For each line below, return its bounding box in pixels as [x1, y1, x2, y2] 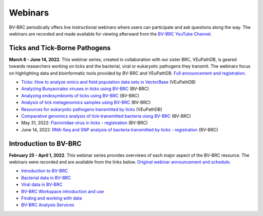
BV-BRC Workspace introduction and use [21, 188, 104, 194]
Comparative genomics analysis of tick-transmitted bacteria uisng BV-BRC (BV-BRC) [21, 113, 191, 119]
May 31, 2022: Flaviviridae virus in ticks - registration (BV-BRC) [21, 120, 148, 126]
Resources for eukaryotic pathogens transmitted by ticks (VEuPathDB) [21, 106, 163, 112]
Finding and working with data [21, 195, 82, 201]
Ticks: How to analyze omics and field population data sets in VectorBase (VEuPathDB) [21, 79, 196, 85]
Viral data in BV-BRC [21, 181, 63, 187]
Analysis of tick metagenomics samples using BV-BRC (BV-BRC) [21, 100, 151, 106]
